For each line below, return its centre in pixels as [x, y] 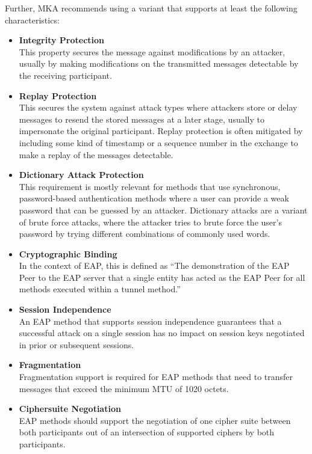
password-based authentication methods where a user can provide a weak [154, 198]
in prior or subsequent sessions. [76, 344]
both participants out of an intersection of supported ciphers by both [147, 432]
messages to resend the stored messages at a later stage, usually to [142, 119]
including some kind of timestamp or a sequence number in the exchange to [158, 142]
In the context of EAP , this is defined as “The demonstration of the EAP [154, 265]
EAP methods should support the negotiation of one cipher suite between [155, 420]
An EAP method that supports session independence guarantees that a [150, 321]
